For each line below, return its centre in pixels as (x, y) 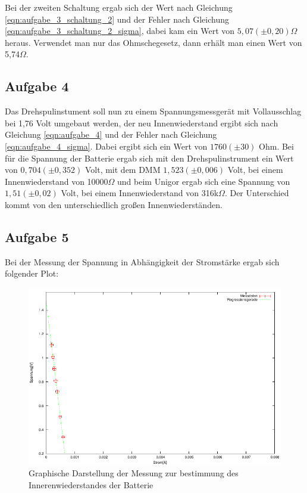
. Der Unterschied (257, 193)
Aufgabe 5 (37, 236)
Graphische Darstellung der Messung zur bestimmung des (134, 473)
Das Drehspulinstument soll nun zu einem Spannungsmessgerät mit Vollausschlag (153, 111)
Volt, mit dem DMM (123, 170)
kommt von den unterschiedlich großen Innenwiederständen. (114, 204)
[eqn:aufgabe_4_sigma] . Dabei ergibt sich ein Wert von (106, 146)
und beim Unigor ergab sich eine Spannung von (204, 181)
